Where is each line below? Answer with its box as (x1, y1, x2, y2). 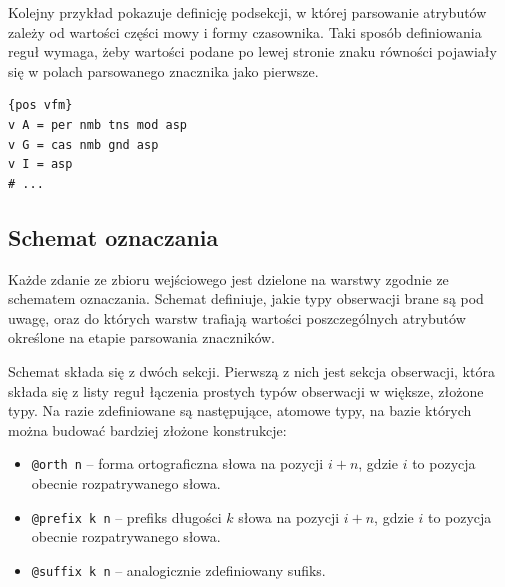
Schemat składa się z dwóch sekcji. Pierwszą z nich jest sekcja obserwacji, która (8, 360, 495, 381)
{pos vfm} (8, 98, 73, 113)
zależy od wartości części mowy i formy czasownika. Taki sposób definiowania (8, 21, 482, 42)
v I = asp (8, 157, 73, 172)
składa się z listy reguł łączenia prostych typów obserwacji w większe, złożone (8, 380, 484, 401)
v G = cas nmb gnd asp (8, 137, 159, 152)
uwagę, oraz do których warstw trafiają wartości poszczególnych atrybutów (8, 307, 466, 328)
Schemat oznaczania (8, 221, 219, 252)
